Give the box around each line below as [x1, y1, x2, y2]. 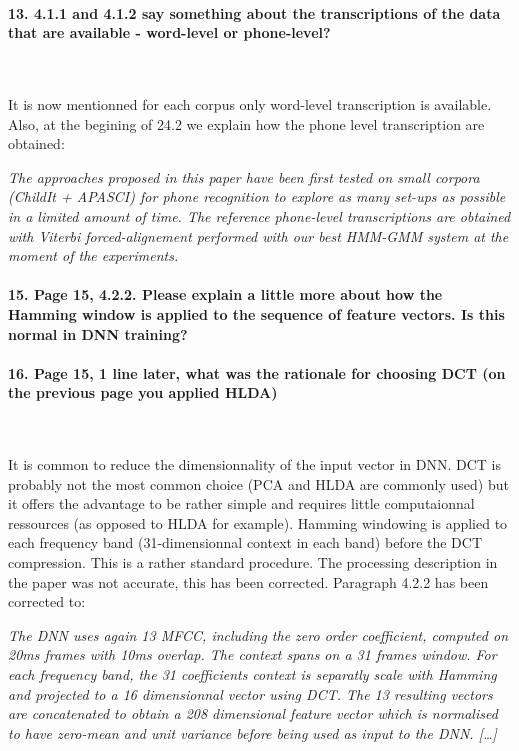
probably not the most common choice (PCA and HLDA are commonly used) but [8, 473, 509, 494]
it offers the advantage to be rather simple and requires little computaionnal [8, 493, 475, 514]
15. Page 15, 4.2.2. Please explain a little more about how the [8, 284, 443, 305]
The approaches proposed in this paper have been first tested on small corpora [8, 166, 480, 187]
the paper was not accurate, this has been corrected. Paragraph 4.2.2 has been [8, 571, 489, 592]
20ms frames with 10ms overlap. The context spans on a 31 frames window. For [8, 644, 497, 665]
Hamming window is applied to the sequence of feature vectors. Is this [8, 303, 505, 324]
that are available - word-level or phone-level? [8, 22, 331, 43]
